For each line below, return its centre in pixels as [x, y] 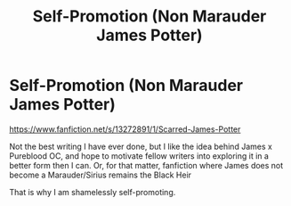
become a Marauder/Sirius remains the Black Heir [101, 175]
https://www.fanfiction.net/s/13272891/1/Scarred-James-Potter [125, 129]
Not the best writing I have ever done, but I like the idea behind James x [141, 146]
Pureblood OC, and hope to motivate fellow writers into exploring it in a [139, 156]
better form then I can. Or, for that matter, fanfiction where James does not [146, 165]
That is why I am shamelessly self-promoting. [93, 192]
